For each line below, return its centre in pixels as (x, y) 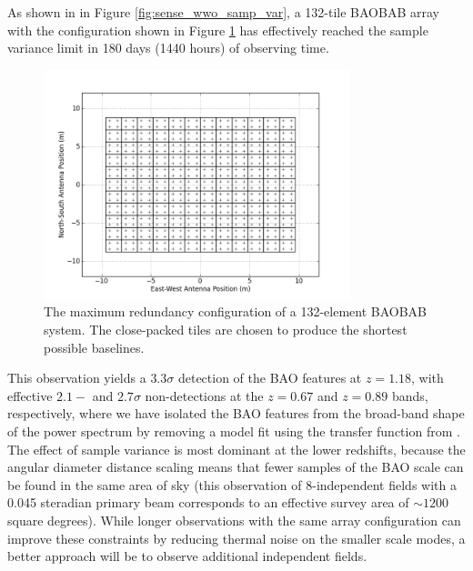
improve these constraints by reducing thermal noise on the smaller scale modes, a (236, 538)
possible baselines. (94, 347)
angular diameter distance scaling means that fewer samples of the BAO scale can (236, 467)
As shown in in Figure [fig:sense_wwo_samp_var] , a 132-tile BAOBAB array (223, 12)
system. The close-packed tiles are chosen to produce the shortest (226, 329)
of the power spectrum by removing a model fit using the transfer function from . (234, 431)
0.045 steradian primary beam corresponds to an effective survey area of (208, 502)
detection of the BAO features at (270, 378)
